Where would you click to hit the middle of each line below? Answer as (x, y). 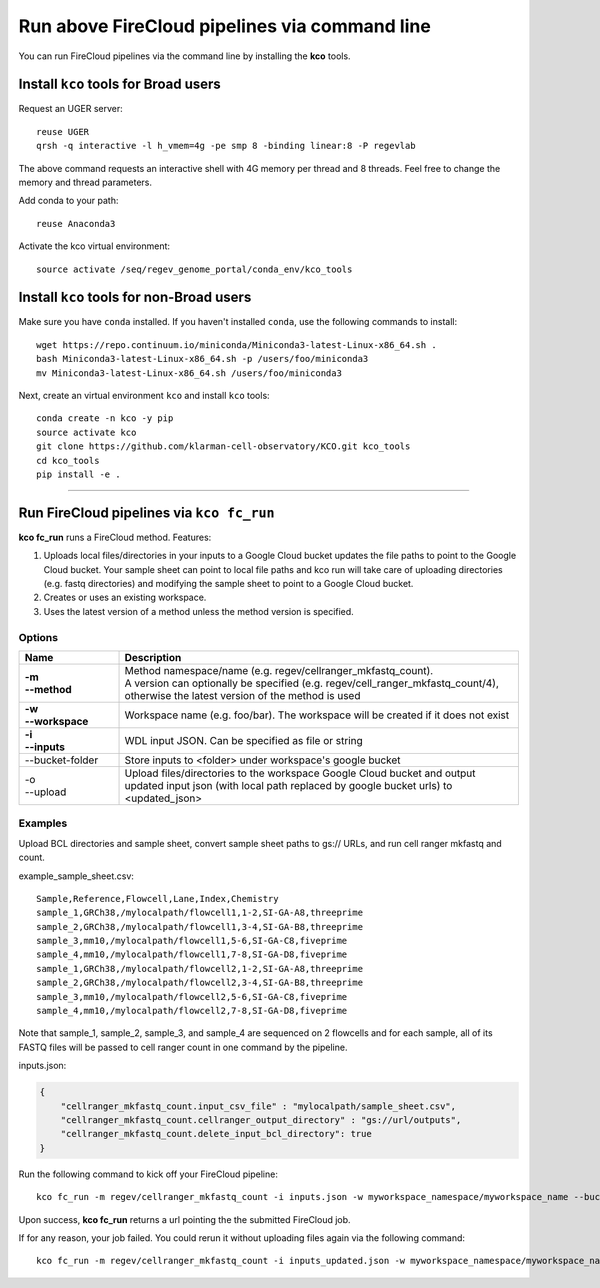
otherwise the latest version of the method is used (242, 695)
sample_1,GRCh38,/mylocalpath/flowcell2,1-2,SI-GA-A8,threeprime (200, 968)
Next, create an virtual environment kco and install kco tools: (144, 396)
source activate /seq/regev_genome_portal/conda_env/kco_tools (194, 269)
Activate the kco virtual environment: (94, 246)
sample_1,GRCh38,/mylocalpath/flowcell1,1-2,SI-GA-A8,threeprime (200, 913)
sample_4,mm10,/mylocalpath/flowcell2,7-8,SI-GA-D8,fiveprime (192, 1011)
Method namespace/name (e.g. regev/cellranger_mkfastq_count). (279, 670)
